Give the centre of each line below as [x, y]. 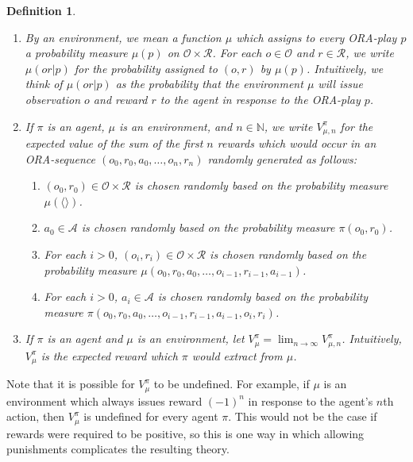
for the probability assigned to [146, 68]
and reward [120, 99]
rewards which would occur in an [297, 143]
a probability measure [76, 53]
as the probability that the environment [209, 84]
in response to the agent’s [311, 400]
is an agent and [85, 339]
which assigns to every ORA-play [317, 37]
